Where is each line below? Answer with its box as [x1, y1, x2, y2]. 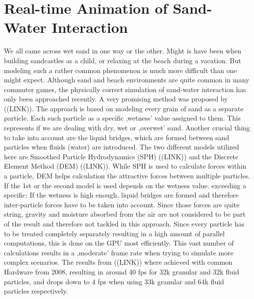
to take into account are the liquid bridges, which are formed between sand [4, 132, 229, 142]
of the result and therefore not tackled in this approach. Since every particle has [4, 219, 245, 228]
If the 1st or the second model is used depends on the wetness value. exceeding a [4, 180, 247, 190]
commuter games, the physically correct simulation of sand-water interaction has [4, 84, 246, 94]
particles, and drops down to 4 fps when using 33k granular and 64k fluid [4, 276, 224, 286]
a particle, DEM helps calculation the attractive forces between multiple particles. [4, 171, 251, 181]
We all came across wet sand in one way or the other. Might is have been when [4, 46, 242, 56]
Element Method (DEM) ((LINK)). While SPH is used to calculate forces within [4, 161, 247, 171]
